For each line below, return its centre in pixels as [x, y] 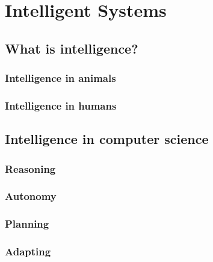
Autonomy [31, 196]
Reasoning [30, 168]
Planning [27, 224]
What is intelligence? [72, 48]
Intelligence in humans [61, 105]
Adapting [28, 251]
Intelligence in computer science [107, 139]
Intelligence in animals [60, 78]
